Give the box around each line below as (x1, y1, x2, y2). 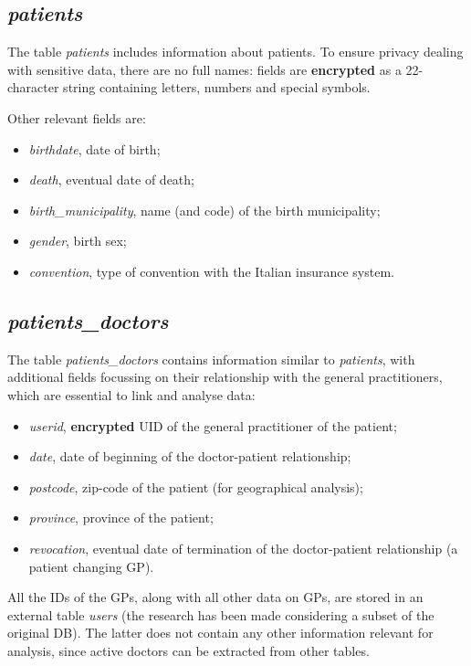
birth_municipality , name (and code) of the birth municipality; (28, 200, 381, 219)
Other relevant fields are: (7, 108, 146, 127)
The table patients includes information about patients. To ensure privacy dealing (7, 42, 464, 61)
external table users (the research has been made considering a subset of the (7, 605, 434, 624)
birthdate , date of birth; (28, 139, 161, 158)
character (7, 78, 59, 97)
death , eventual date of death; (28, 170, 194, 189)
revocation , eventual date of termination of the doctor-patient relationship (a (28, 538, 458, 557)
